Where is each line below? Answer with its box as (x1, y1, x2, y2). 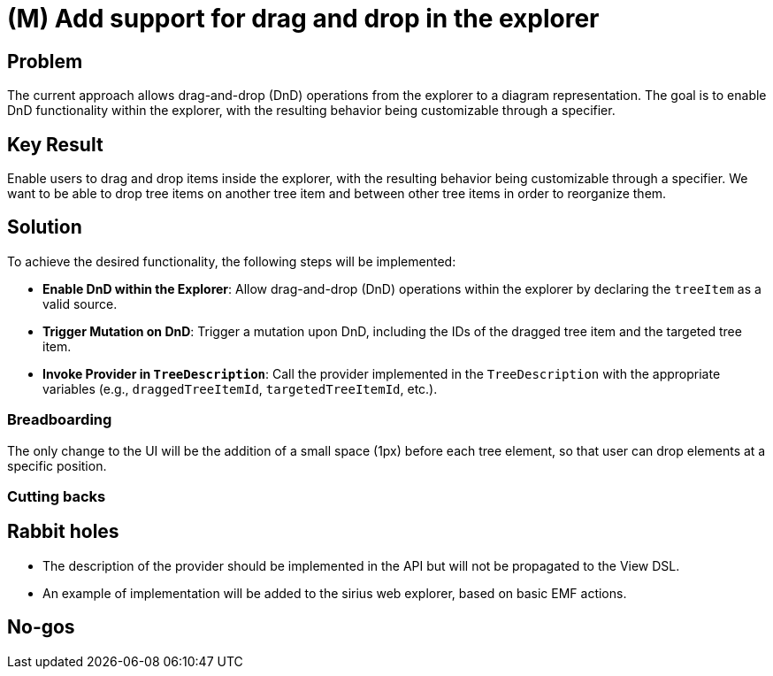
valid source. (42, 296, 118, 311)
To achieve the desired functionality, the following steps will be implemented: (7, 253, 456, 269)
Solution (7, 216, 82, 239)
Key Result (7, 133, 103, 156)
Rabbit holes (7, 520, 119, 543)
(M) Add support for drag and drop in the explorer (7, 4, 600, 34)
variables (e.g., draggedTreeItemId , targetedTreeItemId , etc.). (42, 380, 438, 396)
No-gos (7, 616, 75, 639)
